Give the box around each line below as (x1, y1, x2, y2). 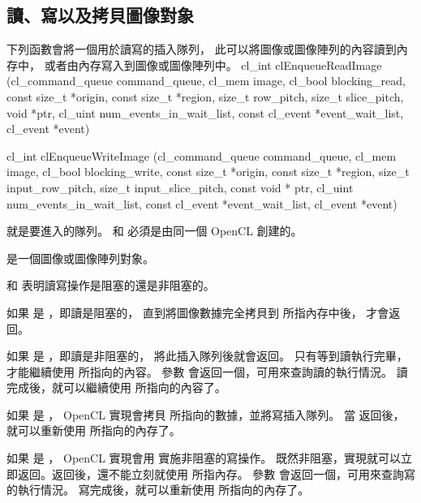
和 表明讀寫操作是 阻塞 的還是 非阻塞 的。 (6, 277, 215, 294)
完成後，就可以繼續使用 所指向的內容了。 (6, 379, 226, 396)
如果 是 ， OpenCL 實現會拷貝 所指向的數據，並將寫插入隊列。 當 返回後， (6, 406, 405, 423)
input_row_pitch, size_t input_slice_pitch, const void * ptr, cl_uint (6, 178, 354, 196)
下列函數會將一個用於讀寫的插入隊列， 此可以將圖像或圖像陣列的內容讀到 (6, 41, 397, 58)
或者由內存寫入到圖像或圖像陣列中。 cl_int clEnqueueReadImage (44, 56, 382, 73)
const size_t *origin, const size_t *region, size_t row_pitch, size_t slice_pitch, (6, 88, 404, 105)
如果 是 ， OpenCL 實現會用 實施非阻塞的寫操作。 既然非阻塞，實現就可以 (6, 449, 401, 466)
